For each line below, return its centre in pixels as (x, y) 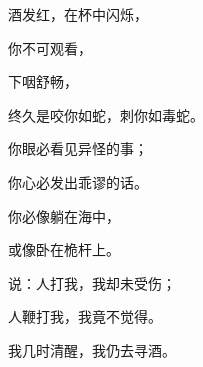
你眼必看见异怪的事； (78, 148)
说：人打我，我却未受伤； (92, 282)
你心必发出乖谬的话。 (78, 181)
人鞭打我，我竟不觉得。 (85, 316)
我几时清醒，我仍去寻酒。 (92, 349)
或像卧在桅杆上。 (64, 249)
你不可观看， (50, 47)
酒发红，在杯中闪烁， (78, 14)
